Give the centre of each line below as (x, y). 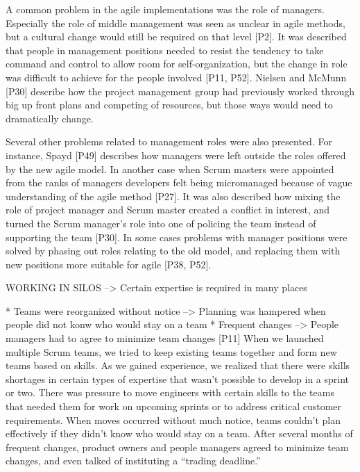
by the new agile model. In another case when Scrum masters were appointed (170, 169)
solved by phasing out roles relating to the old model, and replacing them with (173, 251)
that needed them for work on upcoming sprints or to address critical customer (174, 406)
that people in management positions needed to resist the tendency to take (165, 50)
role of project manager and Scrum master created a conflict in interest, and (168, 210)
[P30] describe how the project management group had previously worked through (180, 91)
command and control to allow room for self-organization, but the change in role (177, 64)
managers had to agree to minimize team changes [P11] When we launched (165, 338)
